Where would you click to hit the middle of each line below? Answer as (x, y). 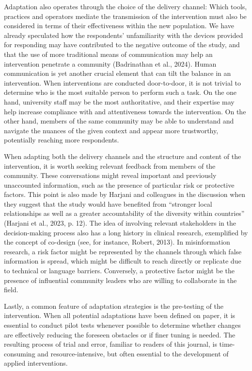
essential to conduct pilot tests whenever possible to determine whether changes (122, 325)
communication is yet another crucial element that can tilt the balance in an (118, 73)
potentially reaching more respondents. (62, 140)
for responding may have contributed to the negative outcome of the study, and (122, 44)
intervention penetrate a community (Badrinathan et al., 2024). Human (110, 63)
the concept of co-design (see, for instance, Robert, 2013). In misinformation (117, 242)
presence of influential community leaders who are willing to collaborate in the (120, 280)
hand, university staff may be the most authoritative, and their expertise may (119, 101)
